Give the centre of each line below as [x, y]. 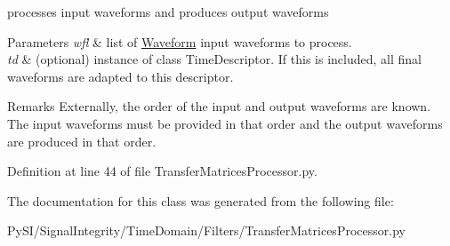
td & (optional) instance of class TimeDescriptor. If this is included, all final [214, 59]
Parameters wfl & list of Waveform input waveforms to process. [180, 41]
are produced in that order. [82, 141]
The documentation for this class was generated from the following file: [201, 200]
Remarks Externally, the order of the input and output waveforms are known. [219, 106]
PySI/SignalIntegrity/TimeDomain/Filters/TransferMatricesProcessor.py [206, 230]
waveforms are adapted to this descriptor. [121, 76]
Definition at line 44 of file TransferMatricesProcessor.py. [162, 171]
